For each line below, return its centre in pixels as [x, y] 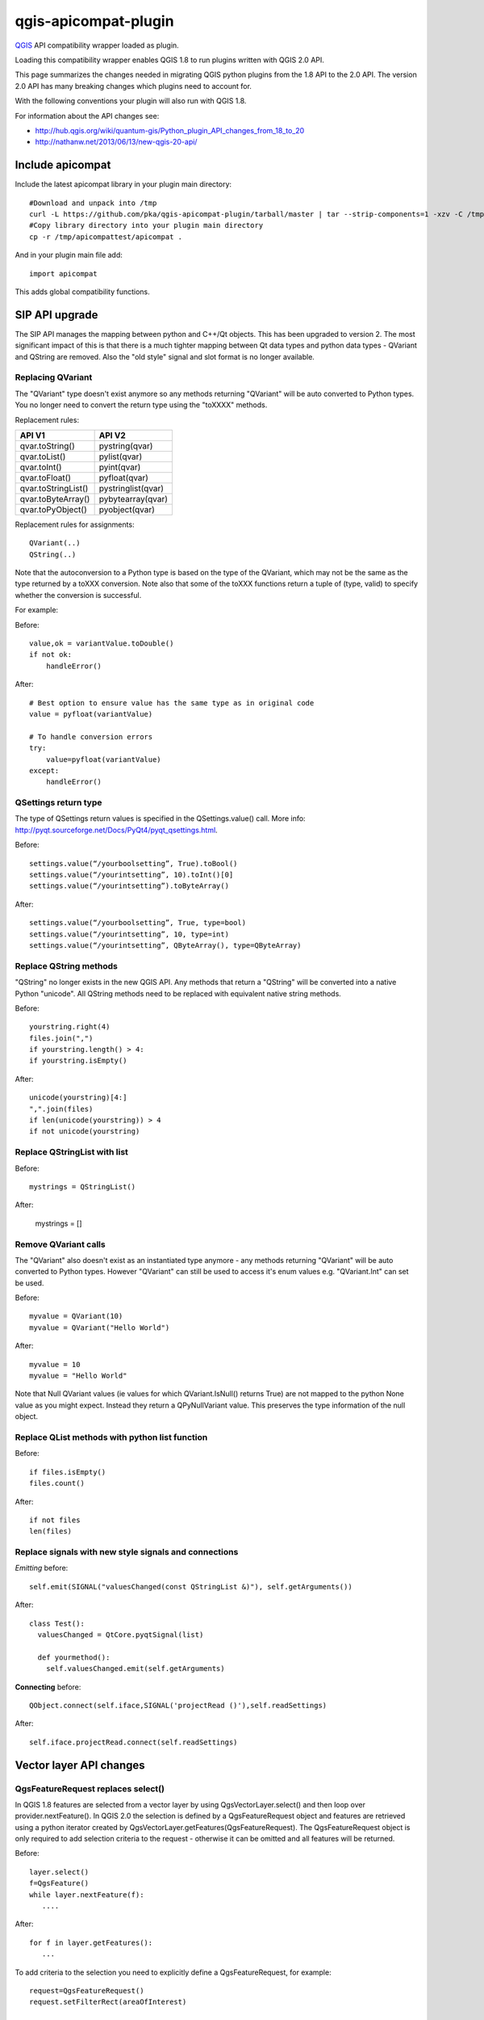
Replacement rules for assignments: [75, 524]
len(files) [51, 1532]
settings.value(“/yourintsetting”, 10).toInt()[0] [131, 875]
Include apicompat [63, 165]
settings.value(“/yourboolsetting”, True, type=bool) [138, 923]
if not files [55, 1520]
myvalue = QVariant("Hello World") [100, 1328]
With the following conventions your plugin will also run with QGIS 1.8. [131, 101]
